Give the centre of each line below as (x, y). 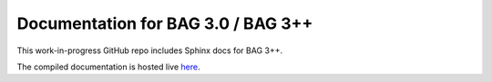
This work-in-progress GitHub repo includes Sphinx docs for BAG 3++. (149, 50)
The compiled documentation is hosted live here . (108, 67)
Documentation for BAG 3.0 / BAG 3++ (165, 23)
